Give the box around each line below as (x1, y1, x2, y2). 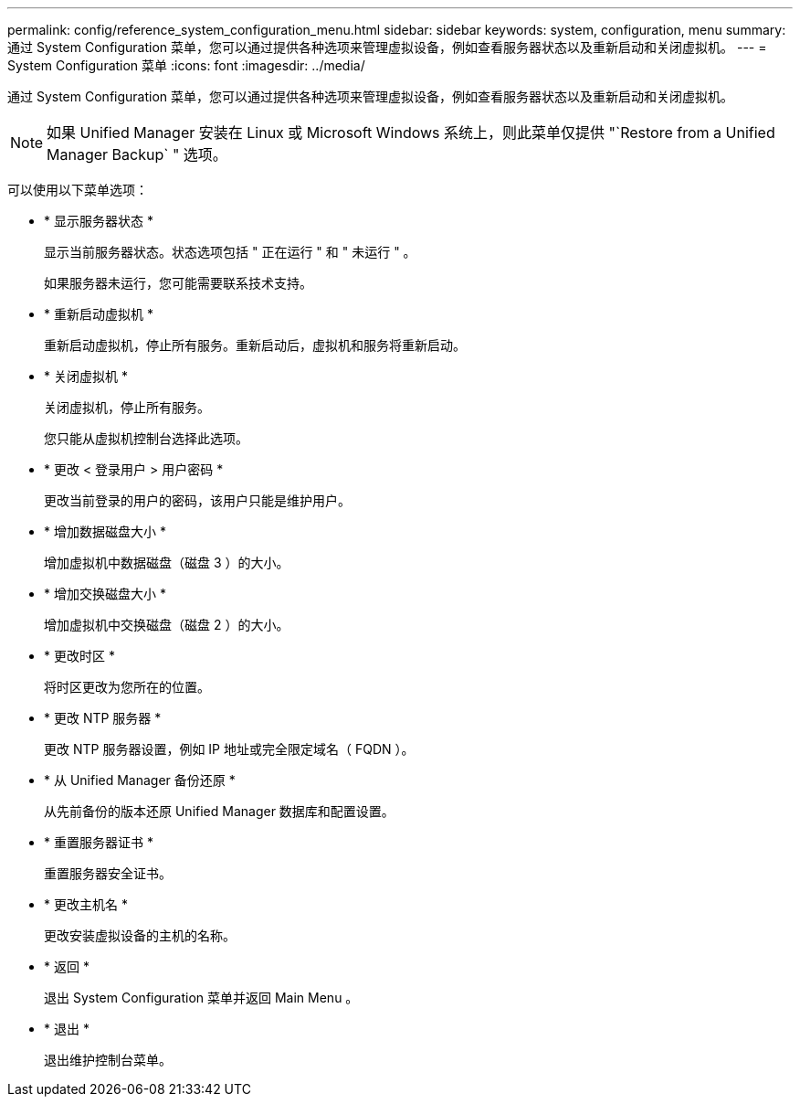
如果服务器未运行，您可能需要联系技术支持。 (44, 275, 312, 291)
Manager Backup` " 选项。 (47, 145, 227, 164)
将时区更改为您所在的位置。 (44, 679, 210, 695)
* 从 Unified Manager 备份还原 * (44, 772, 236, 788)
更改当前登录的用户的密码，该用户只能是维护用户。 (44, 493, 351, 508)
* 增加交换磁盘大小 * (44, 586, 166, 601)
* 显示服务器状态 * (44, 213, 153, 228)
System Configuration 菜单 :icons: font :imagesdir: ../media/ (7, 58, 365, 73)
